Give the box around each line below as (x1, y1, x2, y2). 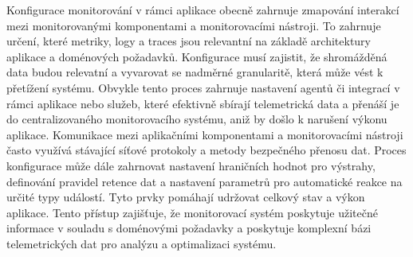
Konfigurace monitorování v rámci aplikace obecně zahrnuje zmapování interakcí (6, 2, 399, 18)
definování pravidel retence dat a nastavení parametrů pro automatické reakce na (6, 173, 403, 189)
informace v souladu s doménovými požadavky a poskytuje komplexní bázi (6, 220, 372, 236)
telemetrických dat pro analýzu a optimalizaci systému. (6, 235, 277, 251)
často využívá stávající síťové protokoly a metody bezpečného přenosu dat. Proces (6, 142, 407, 158)
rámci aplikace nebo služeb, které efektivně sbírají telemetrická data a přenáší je (6, 95, 399, 111)
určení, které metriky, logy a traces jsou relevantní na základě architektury (6, 33, 371, 49)
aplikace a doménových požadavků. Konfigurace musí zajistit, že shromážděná (6, 48, 387, 64)
